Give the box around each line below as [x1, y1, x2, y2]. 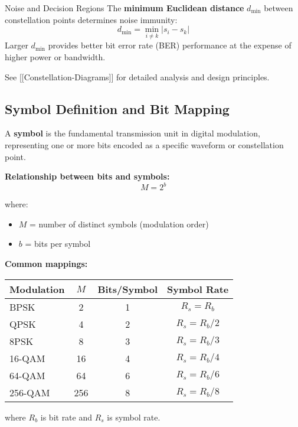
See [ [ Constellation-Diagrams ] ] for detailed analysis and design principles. [5, 70, 270, 83]
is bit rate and [40, 410, 93, 423]
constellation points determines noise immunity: [5, 13, 178, 25]
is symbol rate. [107, 410, 161, 423]
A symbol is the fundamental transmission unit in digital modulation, [5, 127, 260, 139]
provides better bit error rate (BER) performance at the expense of [48, 39, 292, 51]
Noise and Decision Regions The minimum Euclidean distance [5, 2, 244, 14]
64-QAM [9, 368, 45, 382]
